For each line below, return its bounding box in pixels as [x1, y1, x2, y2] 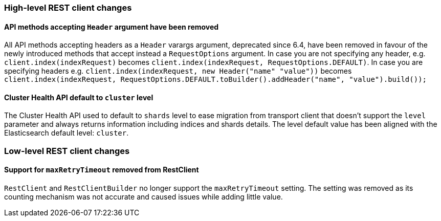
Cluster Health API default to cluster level [4, 93, 153, 102]
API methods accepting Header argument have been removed [4, 22, 219, 31]
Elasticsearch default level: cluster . [4, 128, 129, 138]
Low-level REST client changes [4, 145, 130, 156]
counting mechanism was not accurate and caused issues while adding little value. [4, 192, 283, 202]
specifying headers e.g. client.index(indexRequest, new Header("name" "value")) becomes [4, 67, 352, 76]
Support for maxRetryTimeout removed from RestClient [4, 165, 199, 174]
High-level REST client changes [4, 3, 132, 13]
